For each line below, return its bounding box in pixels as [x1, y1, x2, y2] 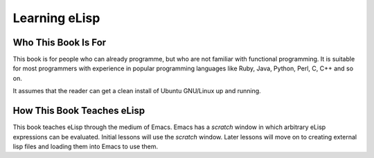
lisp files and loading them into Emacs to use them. [12, 142, 159, 150]
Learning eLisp [12, 10, 100, 26]
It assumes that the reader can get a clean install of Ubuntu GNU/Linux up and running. [12, 87, 261, 95]
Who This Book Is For [12, 37, 107, 48]
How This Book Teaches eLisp [12, 105, 145, 117]
